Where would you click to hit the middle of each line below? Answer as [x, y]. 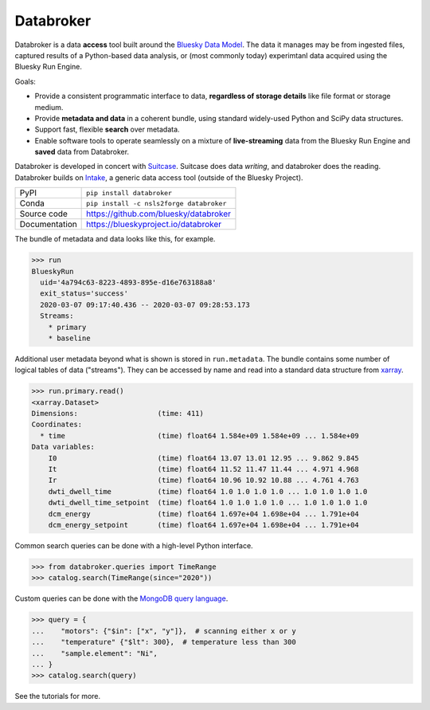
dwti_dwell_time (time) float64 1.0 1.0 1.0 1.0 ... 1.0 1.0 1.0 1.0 [208, 491]
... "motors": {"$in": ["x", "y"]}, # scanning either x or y [164, 631]
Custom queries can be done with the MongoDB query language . [121, 598]
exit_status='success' [84, 294]
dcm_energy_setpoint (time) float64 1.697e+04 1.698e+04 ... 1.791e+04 [204, 525]
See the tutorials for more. [58, 696]
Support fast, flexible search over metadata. [107, 129]
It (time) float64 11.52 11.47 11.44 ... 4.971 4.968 [204, 469]
